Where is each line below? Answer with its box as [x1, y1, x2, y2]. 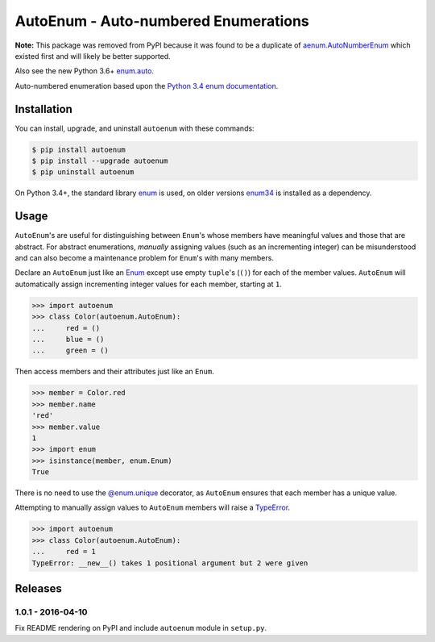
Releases [14, 582, 62, 596]
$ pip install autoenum [31, 145, 126, 154]
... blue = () [31, 335, 105, 344]
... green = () [31, 346, 109, 355]
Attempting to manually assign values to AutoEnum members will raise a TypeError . [14, 502, 290, 512]
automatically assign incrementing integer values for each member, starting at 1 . [14, 279, 282, 289]
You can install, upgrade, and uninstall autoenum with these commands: [14, 123, 255, 133]
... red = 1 [31, 547, 97, 557]
